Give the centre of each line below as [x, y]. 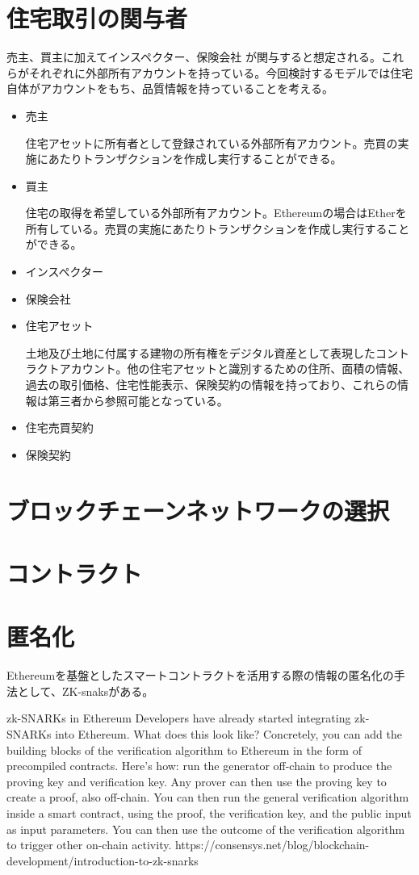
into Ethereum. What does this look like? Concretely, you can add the [228, 734]
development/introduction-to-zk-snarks [103, 860]
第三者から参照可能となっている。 [138, 400]
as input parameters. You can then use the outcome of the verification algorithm [206, 829]
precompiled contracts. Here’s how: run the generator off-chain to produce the [199, 766]
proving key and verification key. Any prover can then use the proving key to [197, 781]
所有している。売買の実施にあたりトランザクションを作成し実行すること [218, 228]
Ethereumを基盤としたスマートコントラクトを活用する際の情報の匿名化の [200, 675]
